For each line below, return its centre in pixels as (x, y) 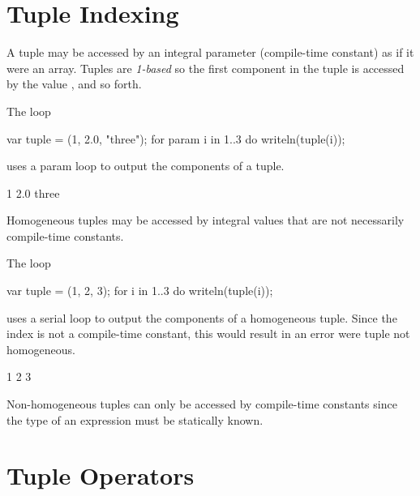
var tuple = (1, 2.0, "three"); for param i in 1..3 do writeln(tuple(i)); (176, 138)
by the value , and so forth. (74, 84)
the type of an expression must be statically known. (135, 419)
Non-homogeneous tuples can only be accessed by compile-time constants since (202, 404)
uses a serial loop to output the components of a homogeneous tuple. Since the (202, 317)
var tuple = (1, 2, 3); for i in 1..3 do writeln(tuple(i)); (140, 291)
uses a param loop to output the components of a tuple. (146, 166)
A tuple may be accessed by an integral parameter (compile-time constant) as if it (210, 52)
